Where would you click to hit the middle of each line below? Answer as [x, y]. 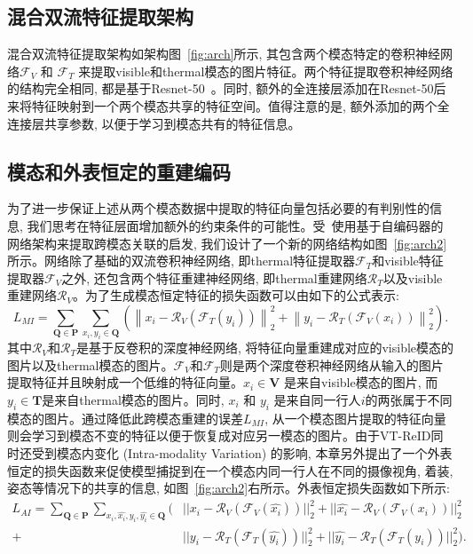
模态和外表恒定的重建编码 [119, 171]
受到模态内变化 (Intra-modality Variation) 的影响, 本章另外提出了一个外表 [242, 452]
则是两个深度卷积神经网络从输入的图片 [331, 364]
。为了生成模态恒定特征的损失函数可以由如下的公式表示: [236, 295]
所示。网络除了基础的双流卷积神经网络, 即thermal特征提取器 [181, 261]
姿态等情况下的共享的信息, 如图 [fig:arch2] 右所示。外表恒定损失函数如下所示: [229, 488]
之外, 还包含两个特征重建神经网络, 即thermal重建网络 [214, 277]
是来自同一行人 [317, 400]
